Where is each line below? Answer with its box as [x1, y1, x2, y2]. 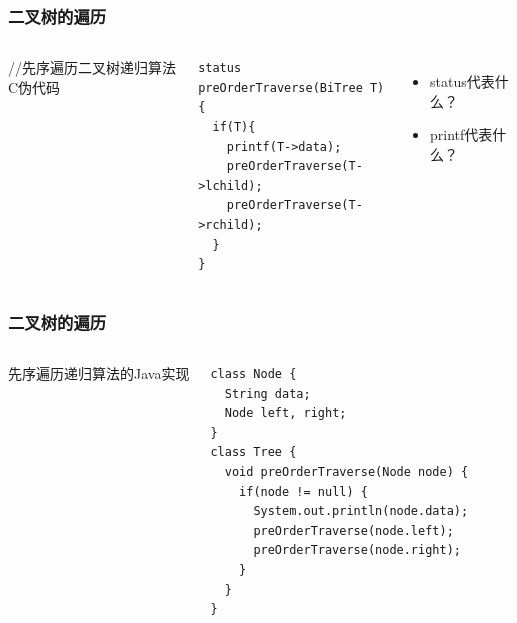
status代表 [429, 71, 495, 92]
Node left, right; [224, 406, 347, 421]
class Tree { [210, 445, 297, 460]
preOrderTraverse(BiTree [198, 80, 363, 95]
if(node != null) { [239, 484, 368, 499]
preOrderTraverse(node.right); [253, 543, 461, 558]
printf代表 [429, 124, 493, 145]
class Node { [210, 366, 297, 381]
